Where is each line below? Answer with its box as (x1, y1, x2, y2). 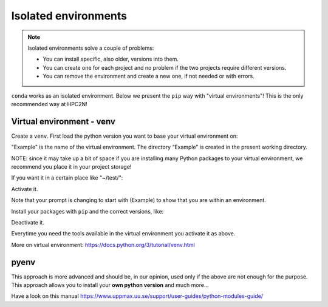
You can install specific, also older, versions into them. (43, 55, 179, 63)
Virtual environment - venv (11, 116, 115, 127)
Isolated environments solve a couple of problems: (27, 44, 154, 52)
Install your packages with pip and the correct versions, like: (11, 207, 164, 215)
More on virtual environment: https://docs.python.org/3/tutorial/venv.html (11, 241, 196, 248)
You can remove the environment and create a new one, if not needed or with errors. (43, 73, 255, 80)
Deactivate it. (11, 218, 45, 226)
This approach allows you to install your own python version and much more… (11, 282, 209, 288)
